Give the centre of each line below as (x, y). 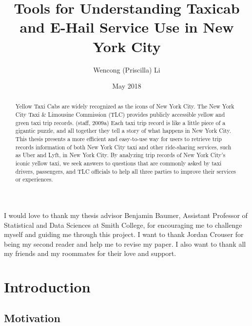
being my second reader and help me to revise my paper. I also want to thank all (125, 244)
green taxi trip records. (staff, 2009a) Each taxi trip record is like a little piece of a (120, 122)
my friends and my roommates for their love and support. (90, 253)
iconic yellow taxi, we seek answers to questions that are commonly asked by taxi (118, 163)
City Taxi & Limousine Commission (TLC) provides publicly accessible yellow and (120, 115)
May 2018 (127, 86)
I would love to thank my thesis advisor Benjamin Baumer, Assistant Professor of (126, 215)
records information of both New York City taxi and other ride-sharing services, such (123, 147)
